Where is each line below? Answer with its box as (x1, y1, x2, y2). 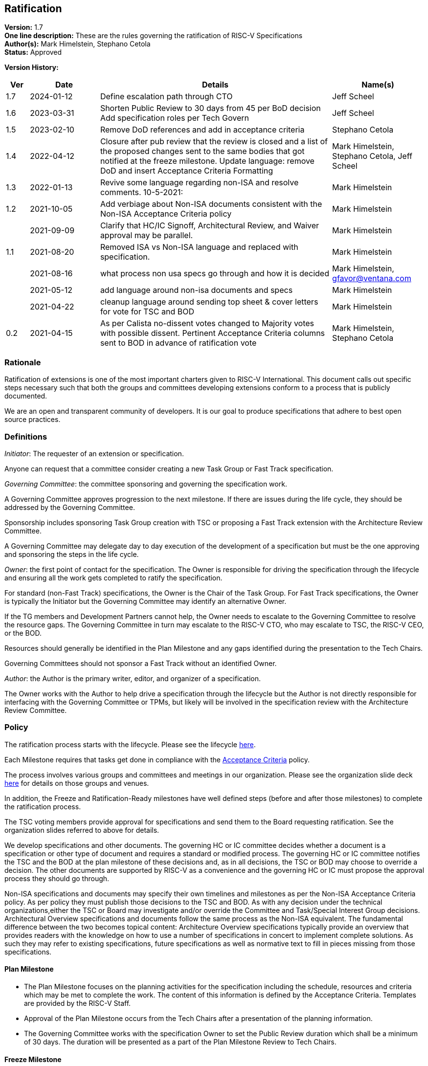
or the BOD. (4, 628, 42, 637)
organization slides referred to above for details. (4, 825, 159, 834)
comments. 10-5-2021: (100, 187, 183, 198)
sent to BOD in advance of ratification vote (100, 338, 257, 348)
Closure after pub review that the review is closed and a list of (100, 136, 328, 147)
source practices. (4, 415, 61, 424)
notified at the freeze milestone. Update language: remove (100, 156, 315, 166)
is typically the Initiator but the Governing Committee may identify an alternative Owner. (4, 597, 287, 605)
